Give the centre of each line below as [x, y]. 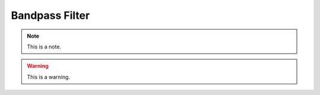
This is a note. [44, 47]
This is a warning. [49, 77]
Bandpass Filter [50, 15]
